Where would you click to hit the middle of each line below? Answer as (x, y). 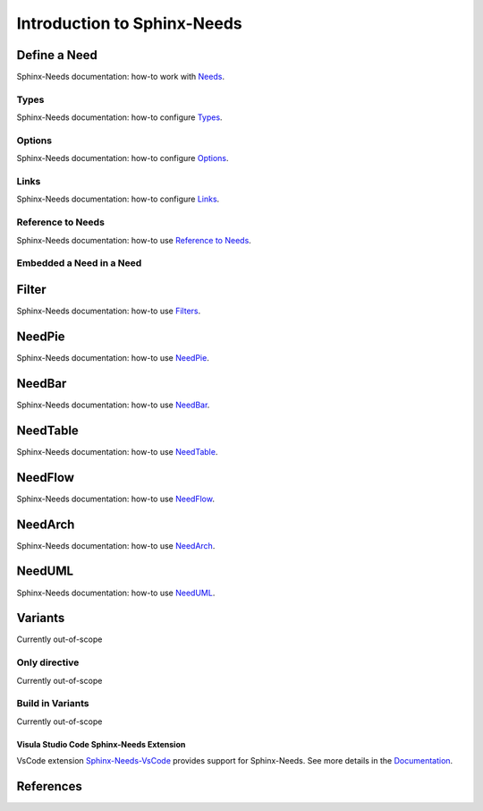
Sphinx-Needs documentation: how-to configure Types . (119, 117)
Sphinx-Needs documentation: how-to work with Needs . (121, 77)
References (49, 786)
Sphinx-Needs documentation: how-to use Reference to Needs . (134, 240)
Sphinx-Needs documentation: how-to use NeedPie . (113, 358)
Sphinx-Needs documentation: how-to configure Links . (118, 199)
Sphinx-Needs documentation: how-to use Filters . (109, 311)
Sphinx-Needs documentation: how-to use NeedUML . (116, 593)
